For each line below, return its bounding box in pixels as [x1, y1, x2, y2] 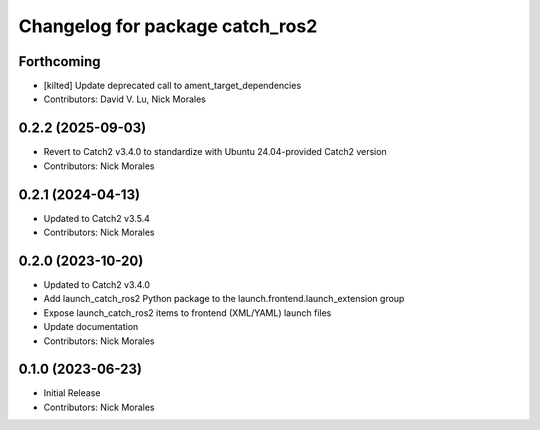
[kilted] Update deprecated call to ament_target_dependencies [43, 80, 302, 92]
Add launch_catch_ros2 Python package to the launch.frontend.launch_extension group [43, 293, 405, 305]
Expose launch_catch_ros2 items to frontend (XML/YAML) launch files [43, 306, 332, 319]
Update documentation [43, 321, 139, 333]
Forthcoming [18, 53, 101, 70]
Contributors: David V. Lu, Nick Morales [43, 93, 207, 105]
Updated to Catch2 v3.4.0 [43, 278, 150, 290]
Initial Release [43, 387, 101, 399]
